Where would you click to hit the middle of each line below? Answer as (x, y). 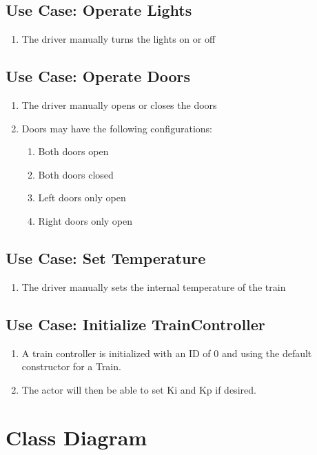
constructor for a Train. (71, 366)
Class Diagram (76, 437)
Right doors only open (85, 220)
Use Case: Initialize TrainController (135, 324)
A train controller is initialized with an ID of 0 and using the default (167, 353)
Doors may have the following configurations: (117, 128)
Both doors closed (76, 174)
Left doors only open (82, 198)
